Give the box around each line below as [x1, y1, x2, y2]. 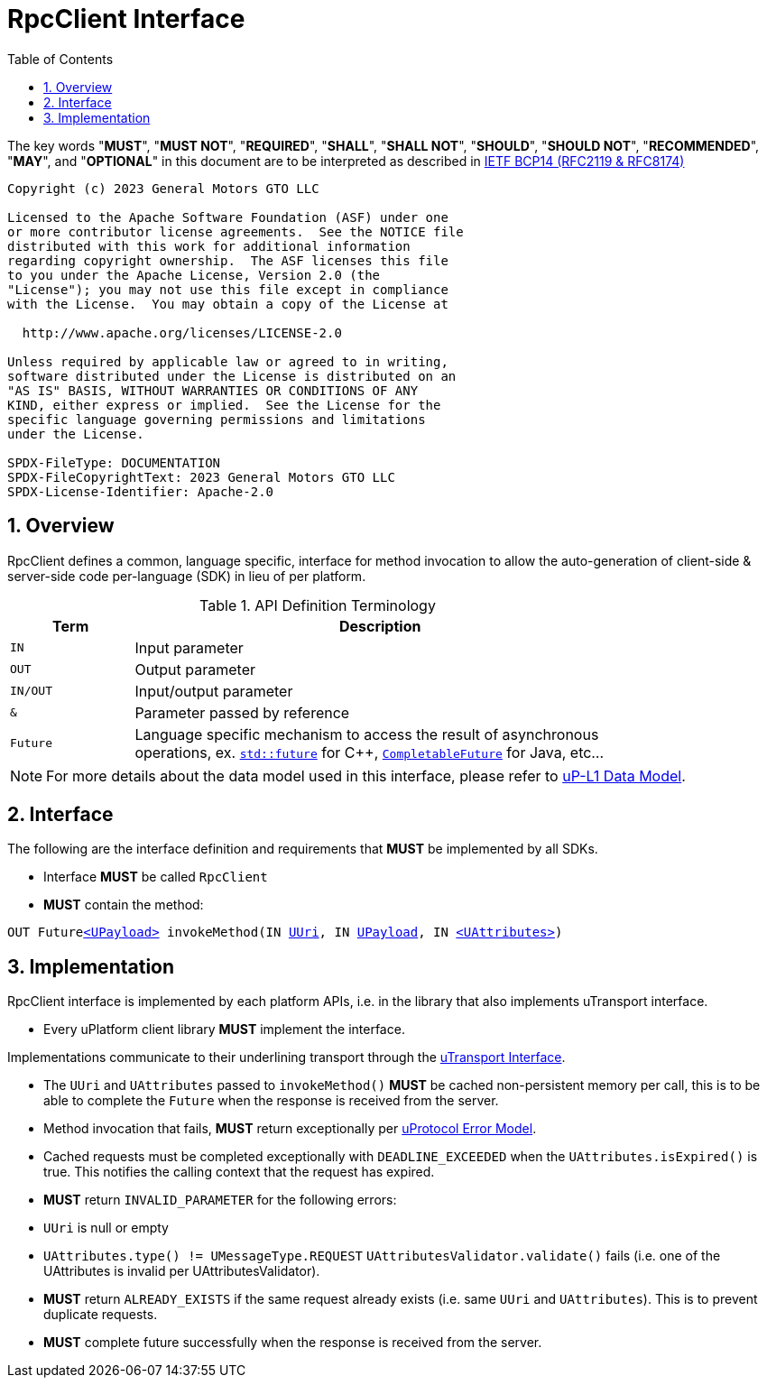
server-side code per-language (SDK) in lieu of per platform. [7, 568, 366, 584]
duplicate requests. [43, 1307, 158, 1323]
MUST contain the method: [43, 897, 204, 913]
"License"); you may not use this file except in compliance [7, 282, 448, 297]
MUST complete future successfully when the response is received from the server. [43, 1334, 542, 1351]
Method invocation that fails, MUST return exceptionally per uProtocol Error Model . [43, 1121, 537, 1137]
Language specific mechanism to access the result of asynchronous [134, 725, 599, 743]
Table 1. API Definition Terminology [199, 596, 436, 614]
